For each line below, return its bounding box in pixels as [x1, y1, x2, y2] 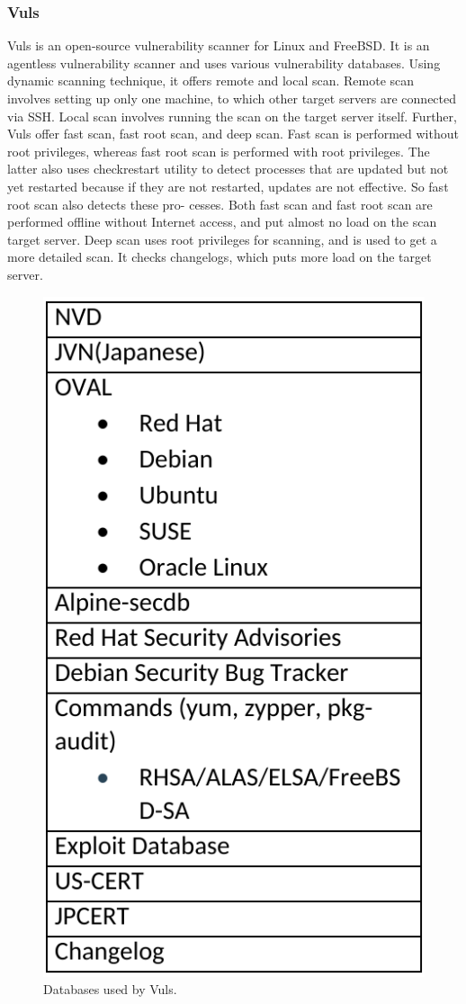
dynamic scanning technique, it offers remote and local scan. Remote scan [7, 71, 415, 90]
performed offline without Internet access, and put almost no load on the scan [7, 212, 437, 231]
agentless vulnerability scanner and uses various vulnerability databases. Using [7, 53, 441, 72]
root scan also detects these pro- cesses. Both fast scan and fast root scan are [7, 194, 433, 213]
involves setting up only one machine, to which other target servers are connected [7, 89, 457, 107]
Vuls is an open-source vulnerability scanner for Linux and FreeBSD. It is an [7, 36, 430, 55]
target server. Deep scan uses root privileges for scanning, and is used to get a [7, 229, 437, 248]
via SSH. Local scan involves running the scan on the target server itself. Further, [7, 106, 457, 125]
